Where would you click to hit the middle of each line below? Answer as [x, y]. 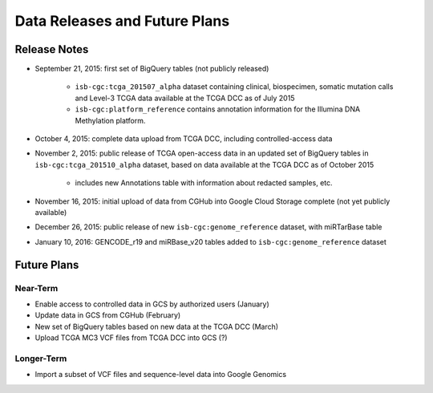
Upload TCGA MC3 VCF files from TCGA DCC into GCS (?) [131, 338]
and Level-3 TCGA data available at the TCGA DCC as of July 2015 [185, 98]
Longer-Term [41, 359]
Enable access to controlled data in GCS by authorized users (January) [152, 304]
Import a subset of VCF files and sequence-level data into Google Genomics [161, 375]
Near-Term [36, 288]
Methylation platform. [110, 120]
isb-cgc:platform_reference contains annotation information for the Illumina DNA [218, 109]
